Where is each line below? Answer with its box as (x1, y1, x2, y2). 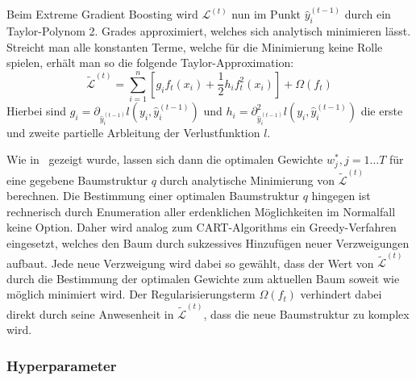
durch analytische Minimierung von (160, 171, 335, 188)
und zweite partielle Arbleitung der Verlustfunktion (6, 123, 260, 140)
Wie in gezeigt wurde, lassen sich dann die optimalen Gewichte (6, 151, 323, 168)
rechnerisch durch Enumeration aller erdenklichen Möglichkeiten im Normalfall (6, 203, 396, 219)
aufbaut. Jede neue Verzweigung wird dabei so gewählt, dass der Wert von (6, 254, 374, 271)
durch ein (344, 6, 391, 23)
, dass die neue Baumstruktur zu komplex (203, 305, 410, 322)
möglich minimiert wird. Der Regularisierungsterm (6, 286, 256, 303)
